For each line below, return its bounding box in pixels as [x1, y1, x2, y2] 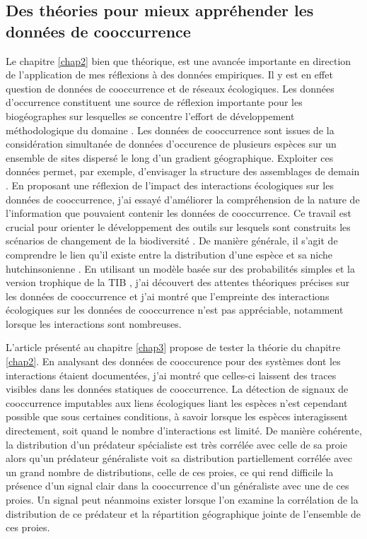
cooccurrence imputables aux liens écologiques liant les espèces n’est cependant [6, 395, 348, 410]
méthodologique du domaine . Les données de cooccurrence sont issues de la [6, 122, 334, 137]
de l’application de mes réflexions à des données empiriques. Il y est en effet [6, 67, 333, 82]
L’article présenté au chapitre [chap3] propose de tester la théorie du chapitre [6, 340, 341, 355]
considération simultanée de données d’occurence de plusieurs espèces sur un [6, 136, 337, 151]
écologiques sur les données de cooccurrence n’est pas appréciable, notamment [6, 302, 344, 317]
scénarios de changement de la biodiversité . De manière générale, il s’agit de [6, 233, 338, 248]
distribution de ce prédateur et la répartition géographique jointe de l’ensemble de [6, 506, 361, 521]
